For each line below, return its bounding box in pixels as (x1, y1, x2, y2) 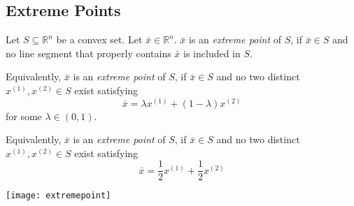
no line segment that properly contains (6, 45, 171, 60)
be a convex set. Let (56, 32, 143, 47)
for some (6, 108, 42, 123)
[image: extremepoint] (6, 191, 111, 201)
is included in (183, 45, 241, 60)
